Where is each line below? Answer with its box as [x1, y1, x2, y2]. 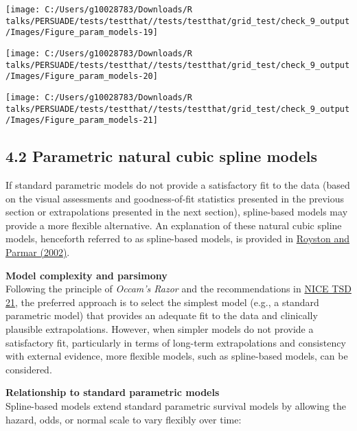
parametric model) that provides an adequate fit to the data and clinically [5, 308, 318, 323]
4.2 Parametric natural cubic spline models [5, 145, 318, 167]
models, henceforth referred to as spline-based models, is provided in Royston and [5, 231, 350, 246]
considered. [5, 362, 52, 376]
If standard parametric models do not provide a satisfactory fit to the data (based [5, 178, 350, 192]
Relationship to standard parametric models [5, 385, 220, 399]
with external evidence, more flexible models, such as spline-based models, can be [5, 349, 348, 363]
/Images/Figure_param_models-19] [5, 27, 158, 38]
